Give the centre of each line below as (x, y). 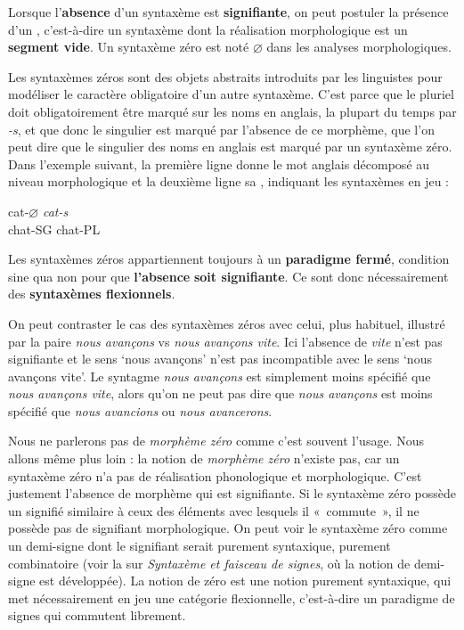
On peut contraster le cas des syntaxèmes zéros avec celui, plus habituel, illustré (227, 323)
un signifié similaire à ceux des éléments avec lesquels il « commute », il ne (214, 510)
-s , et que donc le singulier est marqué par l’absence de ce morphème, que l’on (221, 129)
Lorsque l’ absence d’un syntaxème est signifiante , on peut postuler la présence (228, 12)
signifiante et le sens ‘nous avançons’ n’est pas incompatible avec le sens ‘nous (220, 359)
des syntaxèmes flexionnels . (92, 294)
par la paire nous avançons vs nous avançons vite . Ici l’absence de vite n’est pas (225, 341)
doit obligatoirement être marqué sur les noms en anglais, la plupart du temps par (232, 111)
